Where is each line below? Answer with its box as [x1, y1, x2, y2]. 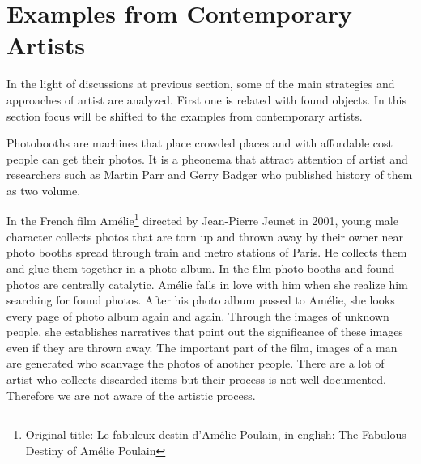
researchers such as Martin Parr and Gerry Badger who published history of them [6, 166, 413, 183]
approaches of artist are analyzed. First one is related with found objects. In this [6, 91, 406, 108]
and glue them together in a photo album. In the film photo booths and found [6, 259, 395, 276]
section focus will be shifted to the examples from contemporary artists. [6, 107, 363, 124]
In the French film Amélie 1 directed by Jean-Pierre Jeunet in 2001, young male [6, 210, 398, 229]
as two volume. [6, 181, 81, 198]
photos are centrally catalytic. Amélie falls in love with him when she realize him [6, 275, 408, 292]
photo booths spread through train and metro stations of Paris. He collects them [6, 244, 407, 261]
